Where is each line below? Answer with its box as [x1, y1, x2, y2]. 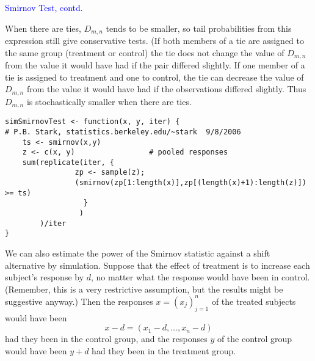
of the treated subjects [211, 294, 296, 307]
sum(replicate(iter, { [22, 158, 114, 167]
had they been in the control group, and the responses [5, 332, 208, 345]
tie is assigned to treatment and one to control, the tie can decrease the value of [5, 70, 304, 83]
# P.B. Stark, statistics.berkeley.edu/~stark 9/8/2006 [5, 127, 241, 136]
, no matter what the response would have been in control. [91, 271, 310, 283]
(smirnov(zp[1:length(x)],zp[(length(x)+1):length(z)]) [74, 178, 306, 188]
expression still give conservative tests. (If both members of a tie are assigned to [5, 34, 304, 47]
